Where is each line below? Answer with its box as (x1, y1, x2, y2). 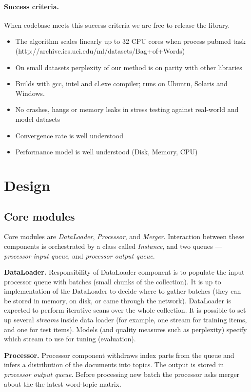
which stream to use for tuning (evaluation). (4, 334, 136, 344)
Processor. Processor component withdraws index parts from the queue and (4, 350, 234, 360)
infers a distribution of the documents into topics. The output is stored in (4, 359, 224, 370)
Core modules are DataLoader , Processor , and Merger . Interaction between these (4, 231, 244, 242)
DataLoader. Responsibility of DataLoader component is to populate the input (4, 267, 245, 277)
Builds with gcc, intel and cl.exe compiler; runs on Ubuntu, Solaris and (15, 78, 228, 89)
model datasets (15, 113, 60, 124)
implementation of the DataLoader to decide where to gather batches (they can (4, 286, 241, 296)
